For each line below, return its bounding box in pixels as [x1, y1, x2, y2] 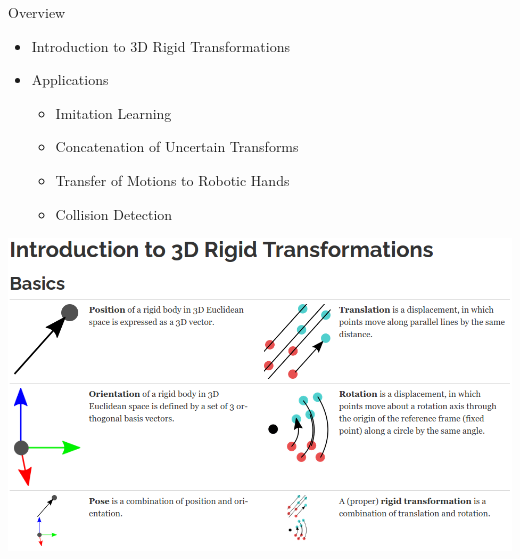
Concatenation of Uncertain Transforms [55, 136, 299, 157]
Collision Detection [55, 203, 173, 224]
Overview [8, 2, 66, 22]
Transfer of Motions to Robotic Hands [55, 169, 290, 190]
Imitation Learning [55, 102, 172, 123]
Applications [31, 69, 109, 90]
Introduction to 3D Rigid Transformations [31, 35, 290, 56]
